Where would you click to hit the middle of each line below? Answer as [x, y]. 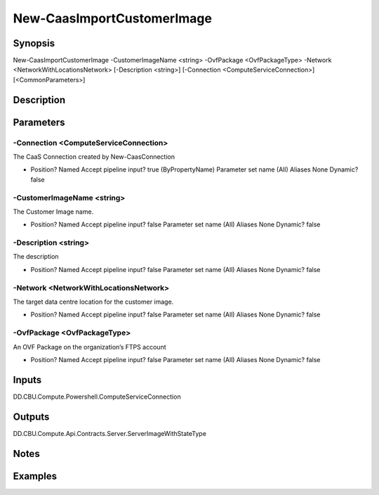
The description [36, 257]
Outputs [31, 417]
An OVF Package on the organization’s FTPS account [89, 347]
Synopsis [34, 43]
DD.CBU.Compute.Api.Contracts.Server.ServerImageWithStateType [110, 433]
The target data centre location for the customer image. [93, 302]
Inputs [27, 380]
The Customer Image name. [53, 212]
